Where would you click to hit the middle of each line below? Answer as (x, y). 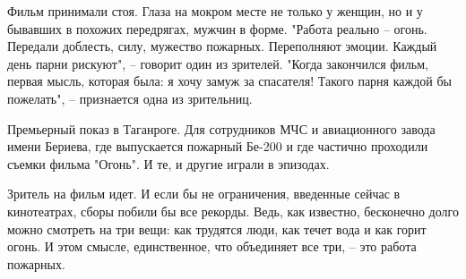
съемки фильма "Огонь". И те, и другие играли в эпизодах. (168, 163)
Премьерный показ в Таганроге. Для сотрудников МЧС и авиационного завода (221, 128)
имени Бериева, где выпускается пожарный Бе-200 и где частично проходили (218, 146)
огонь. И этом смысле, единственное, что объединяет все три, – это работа (212, 246)
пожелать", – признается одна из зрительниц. (130, 98)
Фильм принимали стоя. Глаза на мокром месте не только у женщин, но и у (215, 11)
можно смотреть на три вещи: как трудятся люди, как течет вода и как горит (217, 228)
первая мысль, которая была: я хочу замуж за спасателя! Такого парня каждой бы (229, 81)
